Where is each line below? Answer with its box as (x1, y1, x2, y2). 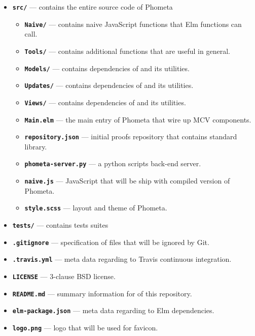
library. (24, 141, 47, 151)
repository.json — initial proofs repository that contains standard (24, 131, 237, 142)
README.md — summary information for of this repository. (12, 288, 192, 298)
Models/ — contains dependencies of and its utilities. (24, 63, 190, 73)
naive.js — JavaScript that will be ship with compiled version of (24, 175, 230, 186)
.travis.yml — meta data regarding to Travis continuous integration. (12, 254, 232, 264)
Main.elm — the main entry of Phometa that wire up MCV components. (24, 114, 251, 125)
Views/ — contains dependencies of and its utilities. (24, 97, 186, 107)
